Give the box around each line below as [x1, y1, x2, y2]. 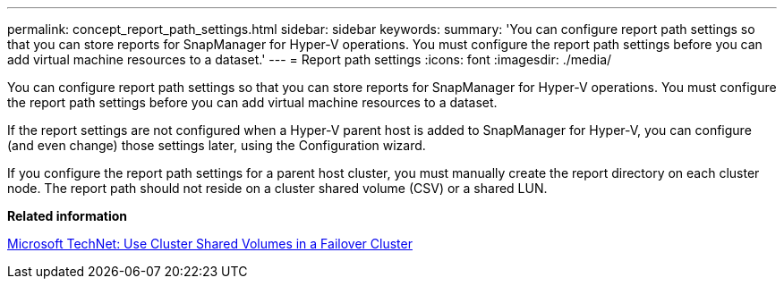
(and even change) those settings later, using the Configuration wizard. [7, 138, 426, 153]
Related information [7, 208, 128, 223]
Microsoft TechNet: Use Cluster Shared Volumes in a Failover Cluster [7, 236, 413, 251]
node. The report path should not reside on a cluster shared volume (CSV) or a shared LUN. [7, 181, 548, 196]
